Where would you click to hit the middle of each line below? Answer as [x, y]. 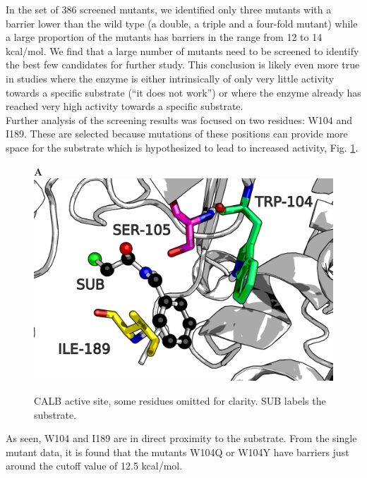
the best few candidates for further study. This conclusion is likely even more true [183, 65]
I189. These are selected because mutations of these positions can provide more [177, 134]
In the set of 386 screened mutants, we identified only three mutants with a [169, 9]
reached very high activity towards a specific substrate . [125, 106]
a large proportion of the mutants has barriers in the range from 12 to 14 [164, 37]
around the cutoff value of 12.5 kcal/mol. [94, 466]
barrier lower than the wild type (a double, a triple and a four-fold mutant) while [182, 23]
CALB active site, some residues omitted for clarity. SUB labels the [180, 401]
